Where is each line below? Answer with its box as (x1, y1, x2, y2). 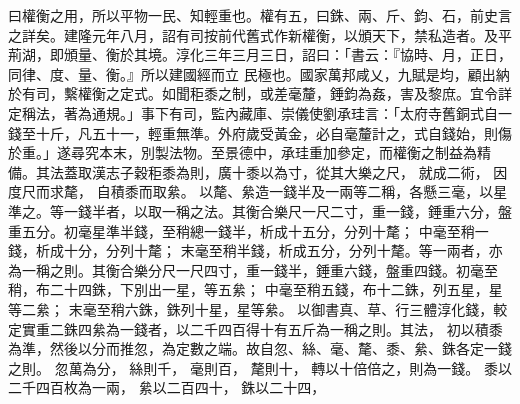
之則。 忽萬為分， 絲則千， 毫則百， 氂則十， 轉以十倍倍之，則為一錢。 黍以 (8, 357, 512, 378)
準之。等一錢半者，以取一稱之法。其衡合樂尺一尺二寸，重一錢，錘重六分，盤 (8, 200, 512, 221)
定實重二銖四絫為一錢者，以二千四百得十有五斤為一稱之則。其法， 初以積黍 (8, 318, 503, 339)
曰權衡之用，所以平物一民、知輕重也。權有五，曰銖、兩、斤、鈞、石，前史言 (8, 5, 512, 25)
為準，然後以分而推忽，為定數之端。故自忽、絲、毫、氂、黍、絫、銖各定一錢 (8, 338, 512, 359)
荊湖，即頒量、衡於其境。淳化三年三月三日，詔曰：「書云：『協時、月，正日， (8, 44, 512, 65)
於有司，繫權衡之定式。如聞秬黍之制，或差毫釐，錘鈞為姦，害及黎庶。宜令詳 (8, 83, 512, 104)
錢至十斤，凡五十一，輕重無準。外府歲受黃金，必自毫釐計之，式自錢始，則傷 (8, 122, 512, 143)
